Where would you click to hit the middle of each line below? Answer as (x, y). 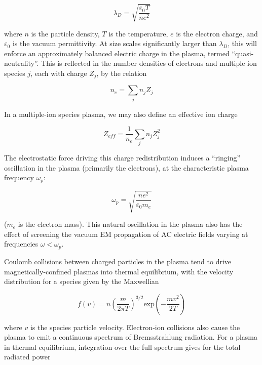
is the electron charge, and (217, 33)
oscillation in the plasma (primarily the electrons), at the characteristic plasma (126, 167)
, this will (242, 43)
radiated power (27, 357)
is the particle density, (65, 33)
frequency (19, 177)
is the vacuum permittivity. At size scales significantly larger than (115, 43)
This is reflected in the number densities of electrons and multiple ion (149, 63)
